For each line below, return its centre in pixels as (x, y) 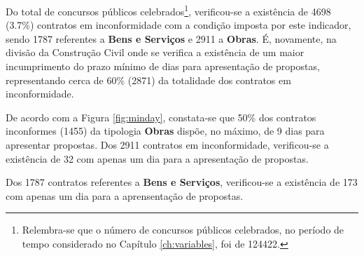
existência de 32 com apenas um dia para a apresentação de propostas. (157, 158)
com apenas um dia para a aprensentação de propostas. (125, 195)
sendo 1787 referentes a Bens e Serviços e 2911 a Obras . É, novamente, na (171, 38)
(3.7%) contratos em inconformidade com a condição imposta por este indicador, (178, 25)
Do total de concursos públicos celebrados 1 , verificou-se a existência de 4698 (168, 10)
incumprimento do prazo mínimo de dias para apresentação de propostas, (163, 66)
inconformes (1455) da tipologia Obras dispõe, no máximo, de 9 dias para (165, 131)
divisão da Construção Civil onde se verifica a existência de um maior (155, 52)
